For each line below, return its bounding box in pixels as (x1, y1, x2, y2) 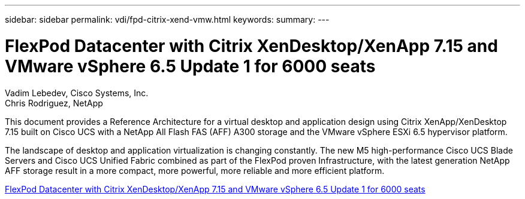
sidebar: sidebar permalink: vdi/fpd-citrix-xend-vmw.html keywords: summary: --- (5, 14, 330, 25)
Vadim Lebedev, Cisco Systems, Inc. (5, 87, 149, 98)
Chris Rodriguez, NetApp (5, 97, 103, 108)
